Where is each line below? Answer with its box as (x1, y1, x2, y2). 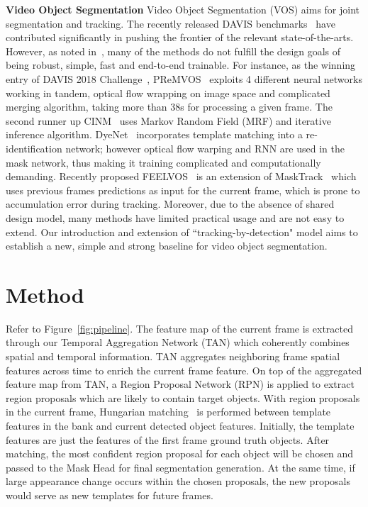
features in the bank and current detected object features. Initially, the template (6, 418, 355, 433)
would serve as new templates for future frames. (6, 487, 213, 502)
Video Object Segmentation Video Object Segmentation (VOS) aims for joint (6, 2, 360, 16)
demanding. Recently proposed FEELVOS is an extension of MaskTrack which (6, 169, 357, 184)
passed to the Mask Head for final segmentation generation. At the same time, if (6, 459, 355, 474)
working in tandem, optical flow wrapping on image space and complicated (6, 85, 330, 100)
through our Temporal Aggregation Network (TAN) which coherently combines (6, 335, 350, 350)
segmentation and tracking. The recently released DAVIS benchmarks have (6, 16, 335, 30)
